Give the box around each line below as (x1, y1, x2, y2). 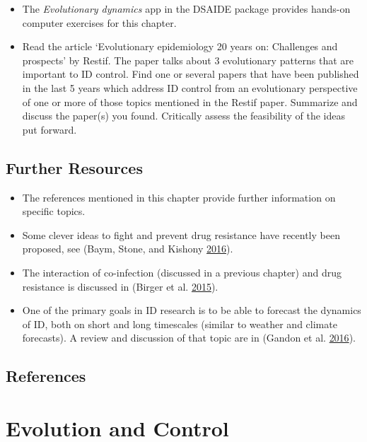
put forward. (22, 122, 77, 136)
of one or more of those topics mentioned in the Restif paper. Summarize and (22, 94, 358, 109)
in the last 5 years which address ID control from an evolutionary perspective (22, 80, 358, 95)
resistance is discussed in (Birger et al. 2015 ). (22, 279, 219, 293)
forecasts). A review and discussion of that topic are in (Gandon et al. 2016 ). (22, 330, 356, 345)
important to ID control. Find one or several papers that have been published (22, 66, 359, 81)
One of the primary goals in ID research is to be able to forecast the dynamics (22, 303, 361, 318)
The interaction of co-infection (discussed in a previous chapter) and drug (22, 264, 342, 279)
